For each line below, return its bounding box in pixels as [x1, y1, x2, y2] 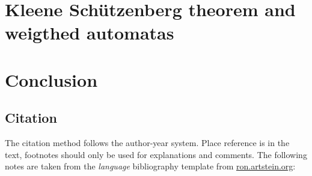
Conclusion [5, 67, 98, 92]
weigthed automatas [5, 20, 174, 45]
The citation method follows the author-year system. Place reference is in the [5, 136, 290, 149]
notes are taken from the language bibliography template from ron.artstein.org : [5, 160, 296, 172]
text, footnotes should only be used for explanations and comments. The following [5, 148, 307, 160]
